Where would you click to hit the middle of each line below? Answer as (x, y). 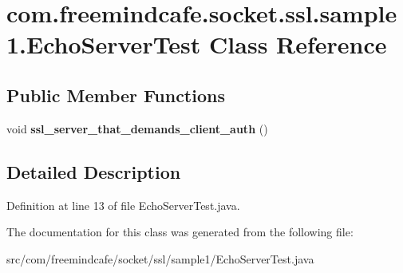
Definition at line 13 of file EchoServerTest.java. (123, 205)
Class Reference (298, 44)
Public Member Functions (116, 95)
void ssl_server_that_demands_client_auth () (137, 128)
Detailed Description (94, 171)
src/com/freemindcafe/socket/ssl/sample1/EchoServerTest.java (160, 258)
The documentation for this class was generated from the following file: (180, 232)
